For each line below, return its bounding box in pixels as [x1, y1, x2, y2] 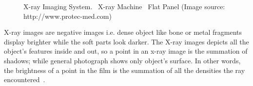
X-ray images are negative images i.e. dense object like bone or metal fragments [4, 27, 242, 37]
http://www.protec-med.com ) [23, 11, 112, 21]
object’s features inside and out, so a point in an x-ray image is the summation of [4, 46, 248, 56]
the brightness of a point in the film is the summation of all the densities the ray [4, 65, 245, 75]
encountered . [4, 74, 45, 85]
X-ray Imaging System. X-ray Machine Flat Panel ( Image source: [23, 1, 225, 11]
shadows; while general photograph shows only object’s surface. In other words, [4, 55, 241, 65]
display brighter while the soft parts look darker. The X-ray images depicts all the [4, 36, 249, 46]
